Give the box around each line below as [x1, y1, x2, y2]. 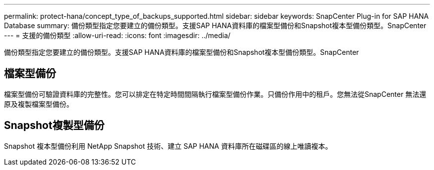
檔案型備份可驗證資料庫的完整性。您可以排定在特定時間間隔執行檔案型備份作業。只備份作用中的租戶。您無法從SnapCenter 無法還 [4, 89, 427, 98]
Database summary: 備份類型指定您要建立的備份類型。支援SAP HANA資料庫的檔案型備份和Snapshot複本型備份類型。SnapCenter [4, 21, 427, 30]
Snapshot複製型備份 [4, 119, 105, 132]
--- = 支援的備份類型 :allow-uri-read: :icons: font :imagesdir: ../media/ [4, 31, 231, 40]
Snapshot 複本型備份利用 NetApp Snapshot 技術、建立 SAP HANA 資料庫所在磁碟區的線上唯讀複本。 [4, 141, 332, 150]
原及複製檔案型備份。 [4, 99, 73, 108]
